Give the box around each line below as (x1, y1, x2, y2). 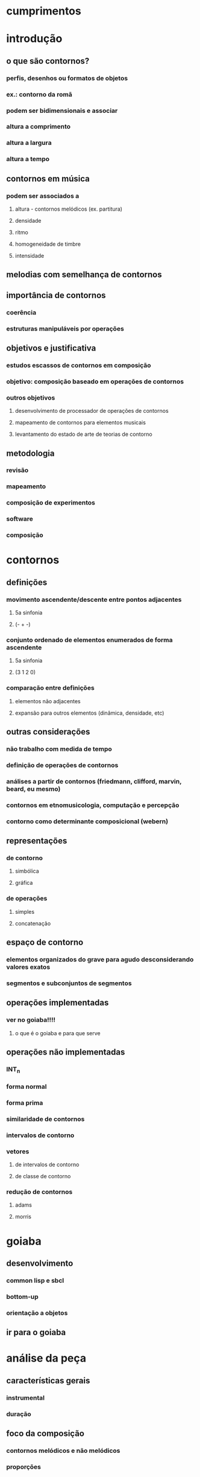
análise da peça (6, 1351, 86, 1365)
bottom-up (6, 1292, 39, 1301)
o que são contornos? (6, 56, 90, 66)
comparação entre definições (6, 684, 95, 692)
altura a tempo (6, 155, 50, 164)
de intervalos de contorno (14, 1161, 80, 1169)
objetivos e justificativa (6, 343, 96, 353)
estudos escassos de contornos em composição (6, 361, 152, 369)
